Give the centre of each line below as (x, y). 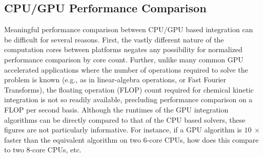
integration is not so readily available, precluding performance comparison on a (128, 99)
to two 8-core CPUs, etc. (43, 150)
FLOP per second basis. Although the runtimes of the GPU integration (116, 109)
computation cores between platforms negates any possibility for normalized (123, 49)
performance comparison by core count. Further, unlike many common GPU (124, 59)
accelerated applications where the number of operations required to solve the (126, 69)
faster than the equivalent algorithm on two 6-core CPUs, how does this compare (131, 139)
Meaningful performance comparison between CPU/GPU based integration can (129, 29)
